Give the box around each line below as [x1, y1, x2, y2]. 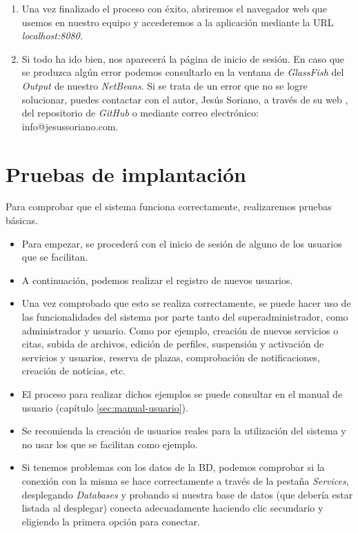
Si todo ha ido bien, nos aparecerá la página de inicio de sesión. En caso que [21, 51, 345, 66]
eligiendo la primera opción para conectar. [21, 514, 200, 528]
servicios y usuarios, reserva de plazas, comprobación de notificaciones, [21, 350, 320, 364]
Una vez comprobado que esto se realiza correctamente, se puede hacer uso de [21, 296, 351, 310]
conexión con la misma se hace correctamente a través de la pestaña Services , [21, 473, 349, 487]
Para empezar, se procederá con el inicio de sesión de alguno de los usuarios [21, 236, 342, 250]
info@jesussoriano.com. [21, 119, 119, 133]
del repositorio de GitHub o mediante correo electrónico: [21, 105, 259, 120]
